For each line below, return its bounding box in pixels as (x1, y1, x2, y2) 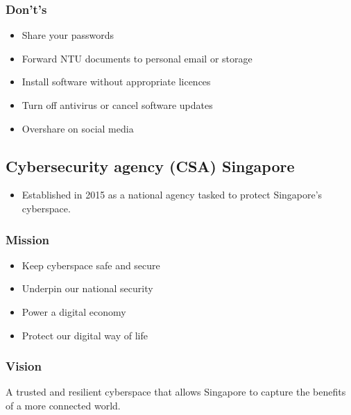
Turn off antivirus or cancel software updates (22, 98, 213, 112)
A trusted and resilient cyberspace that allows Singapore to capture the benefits (6, 384, 346, 399)
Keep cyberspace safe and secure (22, 257, 160, 272)
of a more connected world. (6, 398, 121, 412)
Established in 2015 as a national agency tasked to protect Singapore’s (22, 187, 323, 202)
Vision (6, 357, 42, 375)
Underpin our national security (22, 281, 153, 296)
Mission (6, 230, 50, 248)
